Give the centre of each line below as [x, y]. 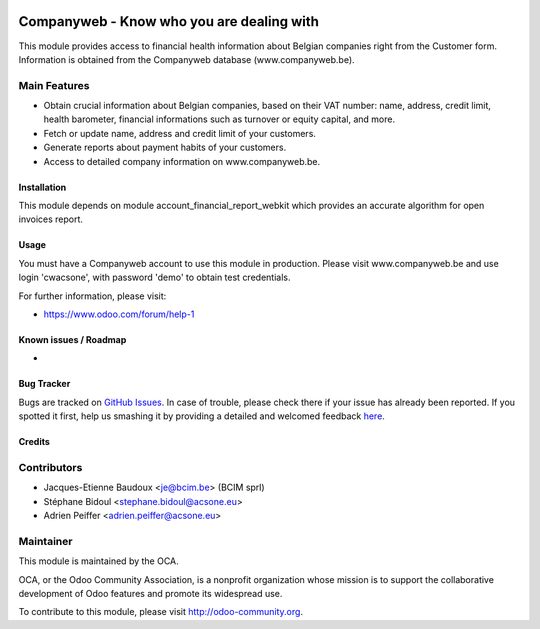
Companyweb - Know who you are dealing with [169, 21]
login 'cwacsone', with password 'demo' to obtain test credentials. [154, 277]
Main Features [54, 85]
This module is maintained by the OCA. [98, 561]
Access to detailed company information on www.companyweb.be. [181, 161]
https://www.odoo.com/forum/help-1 [119, 314]
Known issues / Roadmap [72, 339]
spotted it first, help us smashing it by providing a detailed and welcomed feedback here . [201, 416]
